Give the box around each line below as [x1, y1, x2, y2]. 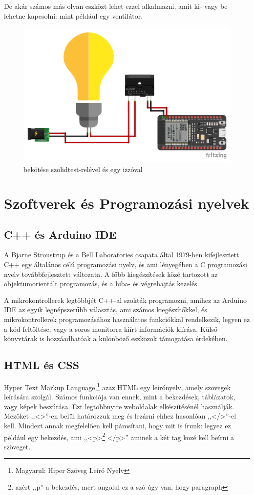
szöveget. [4, 441, 31, 451]
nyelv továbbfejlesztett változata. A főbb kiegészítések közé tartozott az [4, 269, 218, 279]
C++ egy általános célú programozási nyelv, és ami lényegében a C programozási [4, 259, 247, 270]
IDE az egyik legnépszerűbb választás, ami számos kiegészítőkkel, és [4, 304, 207, 315]
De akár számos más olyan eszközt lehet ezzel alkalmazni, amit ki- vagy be [4, 1, 228, 11]
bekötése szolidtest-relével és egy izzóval [23, 164, 143, 174]
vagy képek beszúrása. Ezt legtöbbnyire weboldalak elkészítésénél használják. [4, 401, 234, 411]
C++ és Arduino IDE [4, 226, 117, 242]
